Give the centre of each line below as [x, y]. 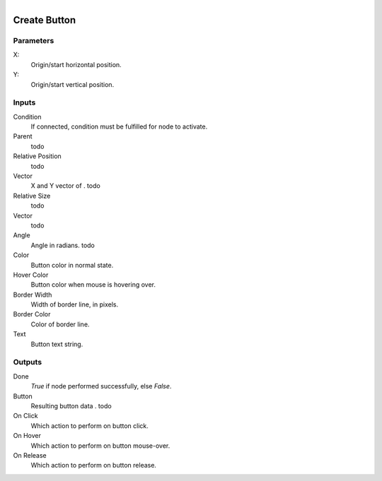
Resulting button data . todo [71, 405]
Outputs [28, 362]
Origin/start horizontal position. [76, 64]
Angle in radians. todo [63, 245]
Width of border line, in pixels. [75, 304]
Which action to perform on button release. [94, 465]
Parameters [34, 40]
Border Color [32, 314]
